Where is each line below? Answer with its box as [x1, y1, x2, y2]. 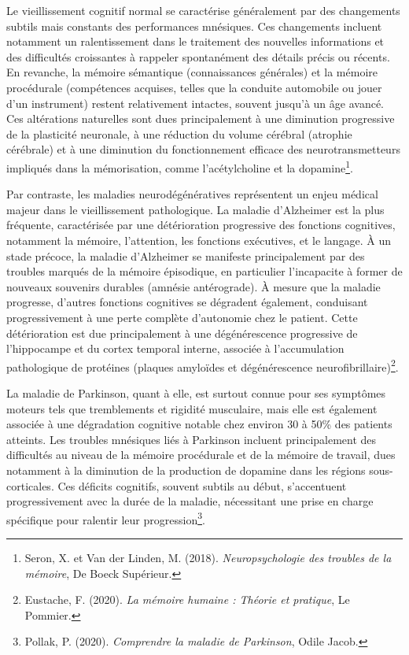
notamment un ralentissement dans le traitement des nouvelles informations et [6, 33, 385, 50]
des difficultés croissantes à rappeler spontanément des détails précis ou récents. [6, 48, 390, 65]
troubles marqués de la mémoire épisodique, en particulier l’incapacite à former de [6, 263, 403, 279]
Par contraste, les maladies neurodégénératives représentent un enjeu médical [6, 186, 378, 202]
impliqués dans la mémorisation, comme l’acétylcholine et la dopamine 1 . [6, 157, 353, 176]
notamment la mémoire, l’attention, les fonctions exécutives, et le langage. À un [6, 231, 392, 248]
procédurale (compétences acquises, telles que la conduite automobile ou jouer [6, 79, 382, 95]
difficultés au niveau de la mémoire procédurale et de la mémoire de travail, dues [6, 446, 396, 463]
